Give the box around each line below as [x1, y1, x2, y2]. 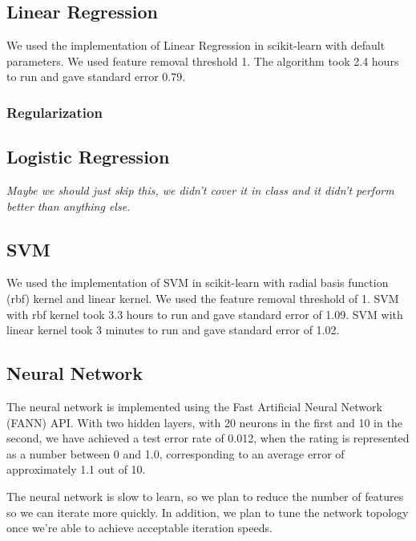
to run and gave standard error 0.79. [6, 68, 186, 85]
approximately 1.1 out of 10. [6, 461, 146, 478]
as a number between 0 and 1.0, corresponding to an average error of [6, 445, 345, 462]
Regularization [6, 102, 103, 122]
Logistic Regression [6, 144, 170, 169]
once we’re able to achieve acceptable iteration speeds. [6, 519, 273, 536]
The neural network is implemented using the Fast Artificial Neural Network [6, 398, 382, 414]
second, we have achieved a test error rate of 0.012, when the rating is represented [6, 430, 410, 446]
